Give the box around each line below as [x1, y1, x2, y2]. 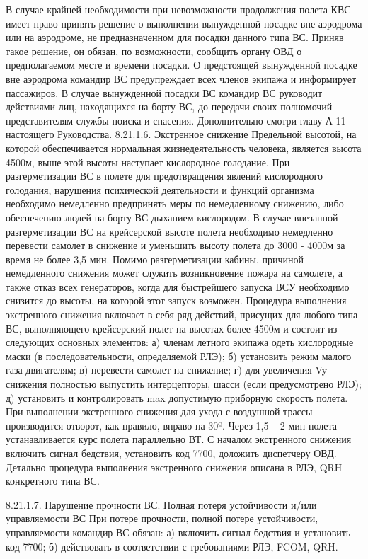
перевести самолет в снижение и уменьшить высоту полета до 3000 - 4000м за [6, 238, 345, 253]
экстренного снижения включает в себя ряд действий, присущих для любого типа [6, 307, 358, 322]
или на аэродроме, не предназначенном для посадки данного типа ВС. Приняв [6, 30, 344, 45]
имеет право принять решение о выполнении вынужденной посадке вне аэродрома [6, 16, 362, 30]
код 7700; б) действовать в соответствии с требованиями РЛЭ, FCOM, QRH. [6, 538, 338, 553]
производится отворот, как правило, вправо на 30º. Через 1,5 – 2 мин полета [6, 417, 337, 432]
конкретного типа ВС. [6, 473, 100, 488]
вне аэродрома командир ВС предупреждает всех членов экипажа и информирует [6, 71, 357, 86]
